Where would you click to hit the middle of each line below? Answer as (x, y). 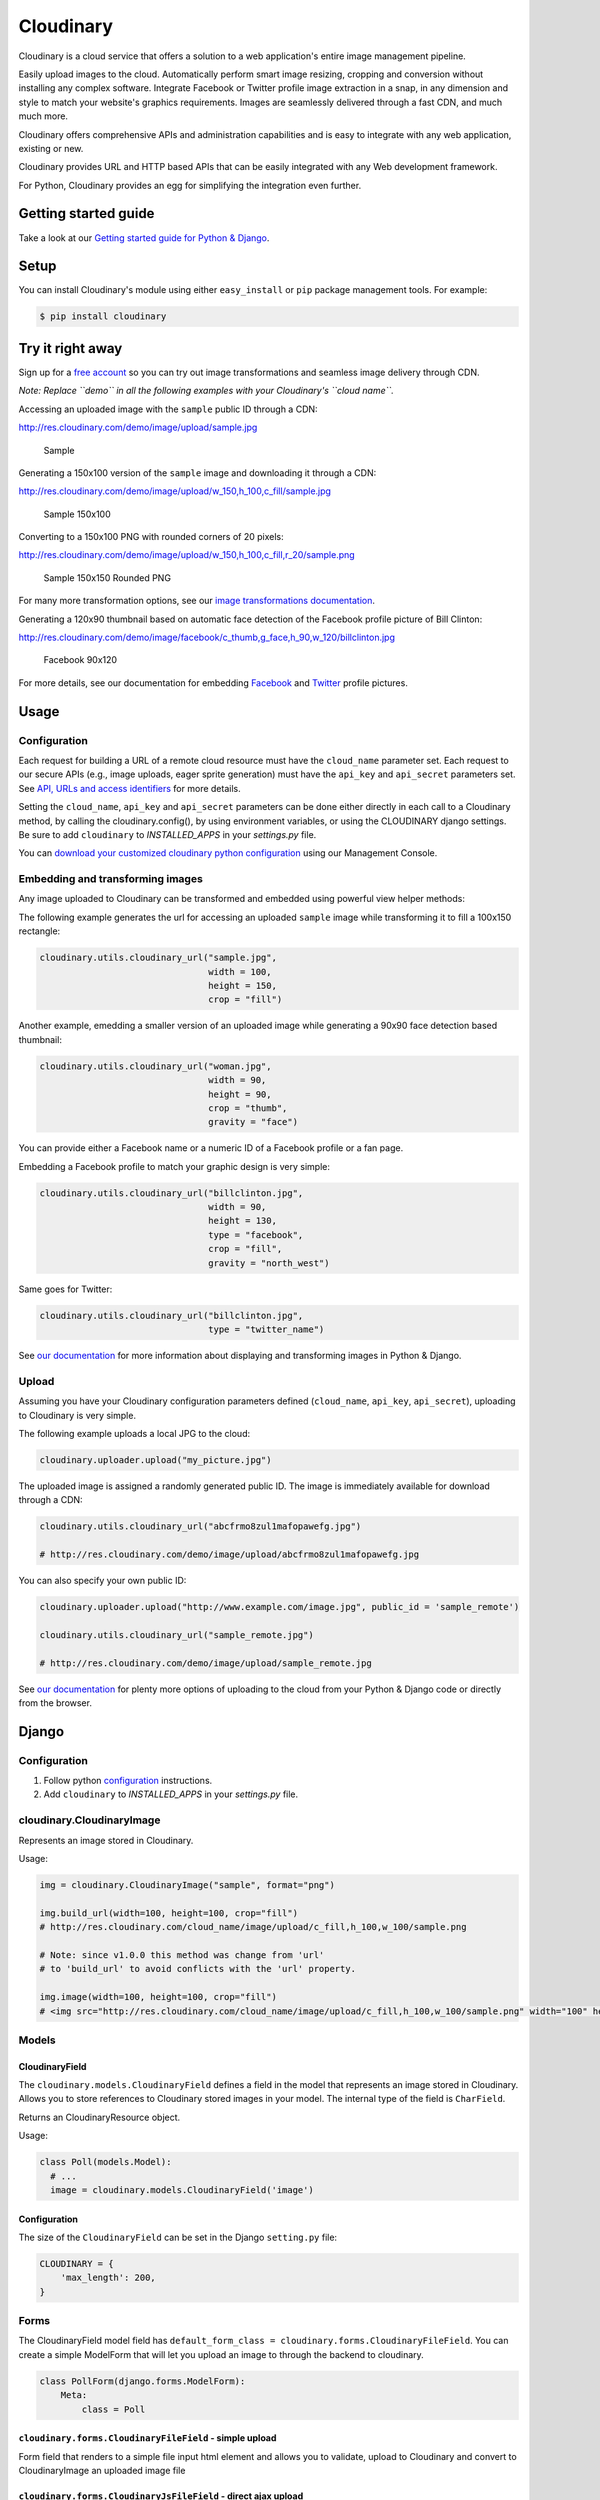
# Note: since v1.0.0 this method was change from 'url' (182, 1954)
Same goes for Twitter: (65, 1289)
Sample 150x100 (77, 514)
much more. (43, 116)
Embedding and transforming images (111, 879)
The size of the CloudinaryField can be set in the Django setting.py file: (178, 2237)
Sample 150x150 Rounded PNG (107, 577)
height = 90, (240, 1094)
